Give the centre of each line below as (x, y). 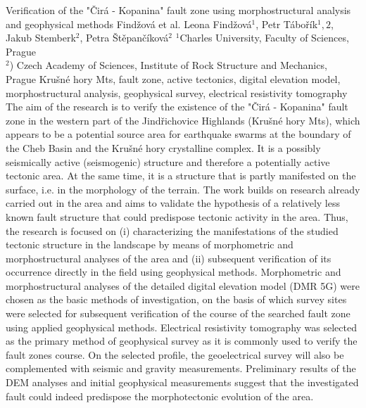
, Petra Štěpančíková (124, 38)
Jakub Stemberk (41, 38)
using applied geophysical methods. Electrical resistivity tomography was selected (181, 327)
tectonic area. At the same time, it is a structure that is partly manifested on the (181, 176)
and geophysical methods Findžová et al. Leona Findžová (129, 24)
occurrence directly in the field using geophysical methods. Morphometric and (173, 272)
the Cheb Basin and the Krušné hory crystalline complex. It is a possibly (163, 147)
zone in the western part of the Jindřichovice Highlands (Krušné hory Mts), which (183, 120)
